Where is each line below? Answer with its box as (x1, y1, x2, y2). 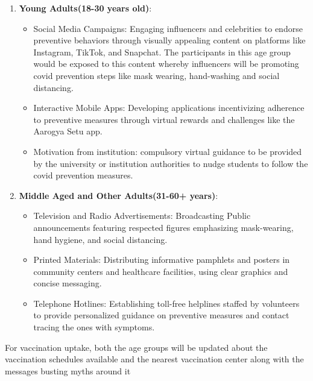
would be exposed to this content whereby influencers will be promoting (33, 57, 299, 70)
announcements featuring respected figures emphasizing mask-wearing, (33, 221, 294, 233)
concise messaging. (33, 277, 102, 289)
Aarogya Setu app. (33, 125, 103, 137)
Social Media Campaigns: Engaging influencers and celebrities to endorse (33, 22, 303, 34)
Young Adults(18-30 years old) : (19, 2, 152, 14)
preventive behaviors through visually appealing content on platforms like (33, 34, 306, 46)
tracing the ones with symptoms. (33, 321, 155, 333)
